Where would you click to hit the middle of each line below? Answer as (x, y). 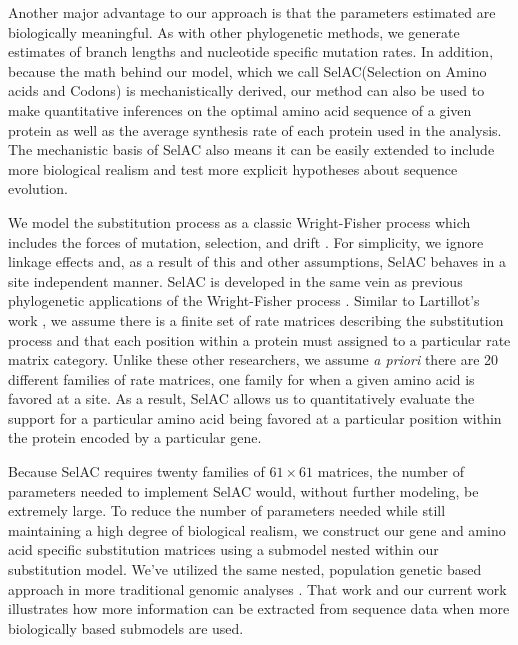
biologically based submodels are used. (126, 627)
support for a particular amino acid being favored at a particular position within (255, 417)
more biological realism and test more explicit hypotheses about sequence (233, 168)
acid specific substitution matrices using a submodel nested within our (223, 549)
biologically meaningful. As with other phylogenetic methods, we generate (234, 31)
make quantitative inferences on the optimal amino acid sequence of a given (240, 109)
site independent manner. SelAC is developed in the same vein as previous (235, 280)
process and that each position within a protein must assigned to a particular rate (259, 339)
